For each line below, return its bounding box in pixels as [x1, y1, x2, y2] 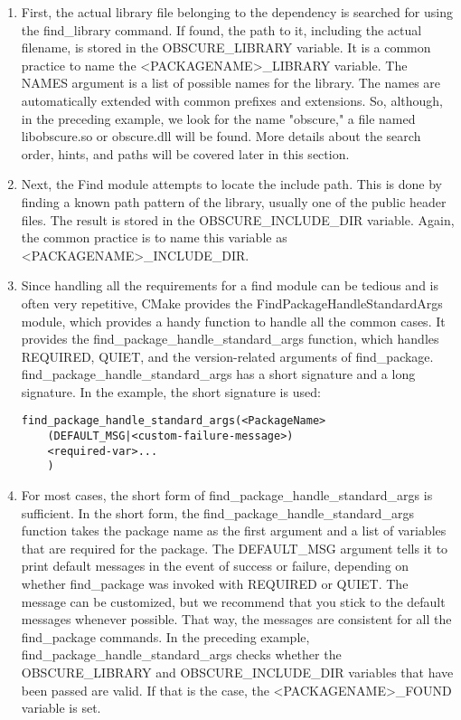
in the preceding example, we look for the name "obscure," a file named [21, 109, 416, 128]
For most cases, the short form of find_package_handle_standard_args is [21, 486, 433, 505]
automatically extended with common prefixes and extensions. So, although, [21, 90, 443, 109]
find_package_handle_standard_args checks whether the [21, 645, 342, 664]
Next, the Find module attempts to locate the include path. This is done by [21, 175, 442, 194]
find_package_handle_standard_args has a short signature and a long [21, 365, 416, 384]
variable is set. [21, 698, 101, 717]
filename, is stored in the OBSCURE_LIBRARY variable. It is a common [21, 38, 431, 57]
